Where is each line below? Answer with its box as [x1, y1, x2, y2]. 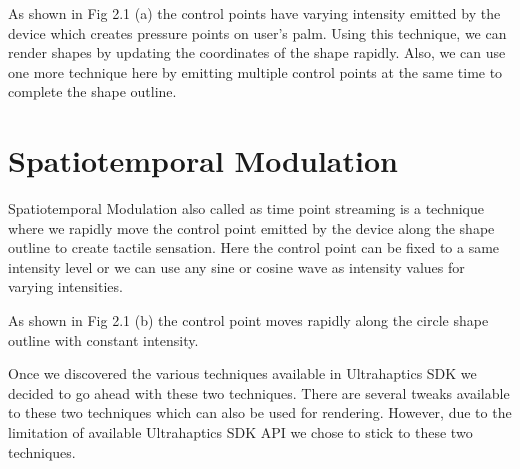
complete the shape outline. [8, 81, 177, 102]
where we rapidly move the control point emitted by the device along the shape [8, 217, 495, 238]
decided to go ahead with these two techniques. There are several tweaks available [8, 382, 510, 403]
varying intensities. [8, 276, 123, 297]
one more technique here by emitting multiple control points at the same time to [8, 61, 503, 82]
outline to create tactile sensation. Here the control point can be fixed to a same [8, 237, 500, 258]
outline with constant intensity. [8, 329, 199, 350]
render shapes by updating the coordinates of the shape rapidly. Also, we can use [8, 42, 506, 63]
